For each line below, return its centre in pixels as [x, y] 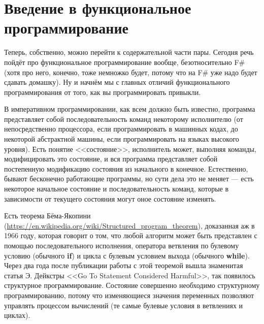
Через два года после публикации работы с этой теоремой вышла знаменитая [124, 265]
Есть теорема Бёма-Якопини [47, 216]
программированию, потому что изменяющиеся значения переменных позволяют [129, 295]
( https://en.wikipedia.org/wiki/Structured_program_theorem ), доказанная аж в [129, 225]
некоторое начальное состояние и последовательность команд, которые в [117, 189]
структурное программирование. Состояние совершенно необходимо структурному [132, 285]
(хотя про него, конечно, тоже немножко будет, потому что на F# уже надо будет [131, 72]
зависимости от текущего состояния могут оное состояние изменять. [110, 198]
